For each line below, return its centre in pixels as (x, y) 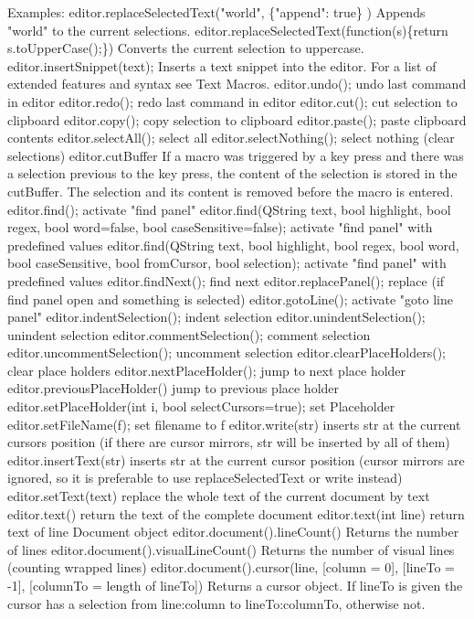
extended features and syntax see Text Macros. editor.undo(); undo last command (237, 84)
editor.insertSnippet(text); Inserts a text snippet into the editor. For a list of (222, 65)
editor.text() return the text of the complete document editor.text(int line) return (236, 513)
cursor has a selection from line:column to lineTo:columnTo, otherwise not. (216, 603)
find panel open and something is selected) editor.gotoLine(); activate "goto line (230, 299)
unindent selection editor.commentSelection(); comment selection (189, 334)
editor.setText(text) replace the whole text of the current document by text (219, 496)
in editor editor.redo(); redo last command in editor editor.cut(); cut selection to (232, 101)
